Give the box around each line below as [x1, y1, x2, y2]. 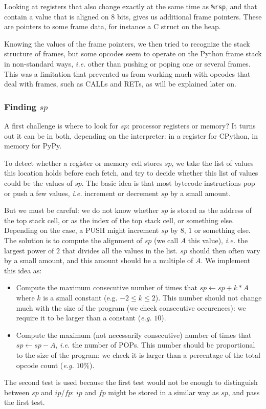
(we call [153, 234, 179, 245]
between [4, 386, 30, 397]
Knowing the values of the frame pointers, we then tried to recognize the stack [4, 38, 250, 49]
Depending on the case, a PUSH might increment [4, 225, 159, 235]
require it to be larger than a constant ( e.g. [16, 312, 152, 323]
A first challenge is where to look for [4, 120, 119, 131]
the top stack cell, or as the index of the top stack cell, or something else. [4, 214, 234, 225]
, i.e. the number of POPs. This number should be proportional [55, 339, 255, 350]
